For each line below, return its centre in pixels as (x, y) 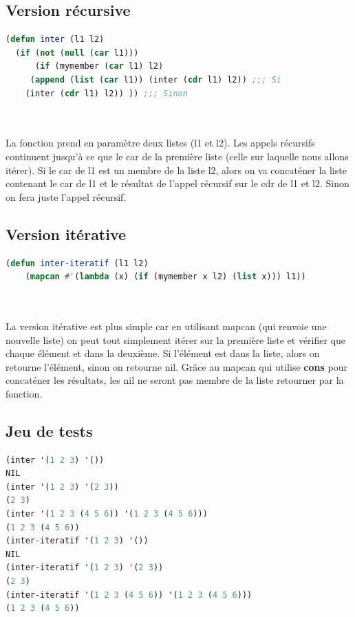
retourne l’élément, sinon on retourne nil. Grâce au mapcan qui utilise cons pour (176, 366)
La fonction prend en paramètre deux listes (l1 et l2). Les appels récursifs (160, 143)
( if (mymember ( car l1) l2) (99, 66)
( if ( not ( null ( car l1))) (77, 53)
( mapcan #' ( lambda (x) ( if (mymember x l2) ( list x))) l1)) (165, 277)
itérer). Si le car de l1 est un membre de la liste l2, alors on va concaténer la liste (176, 170)
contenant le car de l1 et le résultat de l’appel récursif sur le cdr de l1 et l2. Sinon (177, 183)
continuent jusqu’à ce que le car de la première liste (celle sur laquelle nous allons (177, 156)
